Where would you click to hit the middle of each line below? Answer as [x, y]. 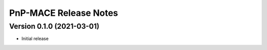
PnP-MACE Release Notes [64, 13]
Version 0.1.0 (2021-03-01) [54, 26]
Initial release [35, 39]
